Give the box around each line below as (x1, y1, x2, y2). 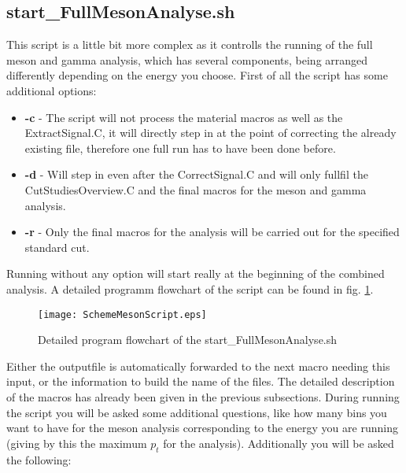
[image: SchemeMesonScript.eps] (38, 309, 207, 320)
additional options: (6, 82, 97, 98)
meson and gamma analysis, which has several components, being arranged (6, 51, 368, 68)
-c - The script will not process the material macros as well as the (24, 109, 343, 125)
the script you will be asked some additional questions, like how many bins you (6, 404, 387, 420)
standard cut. (24, 238, 90, 255)
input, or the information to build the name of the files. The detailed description (6, 373, 395, 390)
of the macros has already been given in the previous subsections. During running (6, 388, 400, 405)
